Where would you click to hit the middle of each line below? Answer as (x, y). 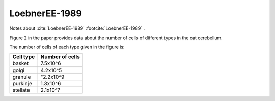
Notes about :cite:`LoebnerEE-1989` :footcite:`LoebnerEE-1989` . (77, 28)
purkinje (22, 83)
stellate (21, 90)
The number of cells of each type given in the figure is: (67, 47)
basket (21, 63)
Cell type (24, 57)
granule (22, 77)
